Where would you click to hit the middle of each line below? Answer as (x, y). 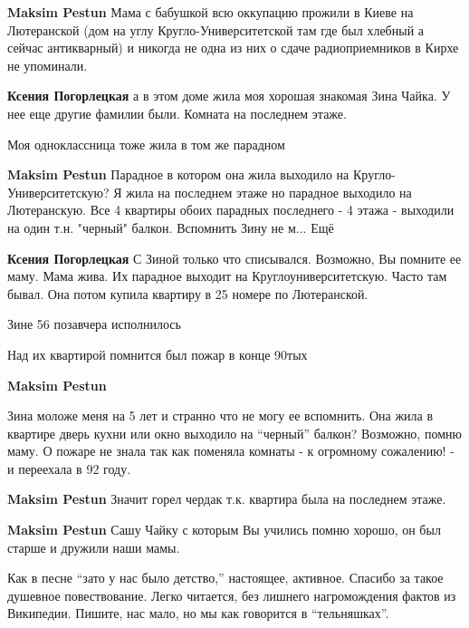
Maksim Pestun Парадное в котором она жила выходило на (178, 174)
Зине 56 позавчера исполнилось (94, 324)
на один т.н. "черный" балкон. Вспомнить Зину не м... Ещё (171, 227)
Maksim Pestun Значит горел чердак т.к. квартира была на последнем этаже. (227, 499)
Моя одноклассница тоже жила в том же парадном (146, 144)
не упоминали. (48, 65)
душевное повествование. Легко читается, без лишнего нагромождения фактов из (232, 595)
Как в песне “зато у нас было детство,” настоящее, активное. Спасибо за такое (225, 578)
